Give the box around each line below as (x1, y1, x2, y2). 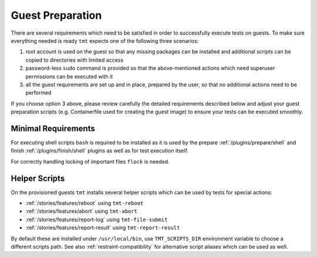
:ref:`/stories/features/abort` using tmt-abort (25, 208, 138, 215)
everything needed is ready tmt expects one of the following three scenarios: (11, 37, 199, 44)
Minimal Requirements (11, 123, 95, 133)
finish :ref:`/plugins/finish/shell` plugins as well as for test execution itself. (11, 147, 189, 154)
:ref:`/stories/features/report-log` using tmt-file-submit (25, 216, 168, 223)
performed (25, 89, 52, 96)
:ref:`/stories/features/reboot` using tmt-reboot (25, 199, 144, 207)
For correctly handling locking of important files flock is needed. (11, 158, 170, 165)
